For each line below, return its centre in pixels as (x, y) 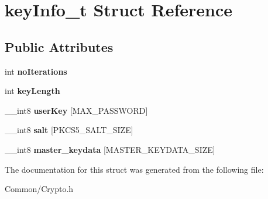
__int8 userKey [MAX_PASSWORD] (76, 110)
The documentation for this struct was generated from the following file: (134, 169)
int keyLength (32, 91)
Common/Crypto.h (39, 189)
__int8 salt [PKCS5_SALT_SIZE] (69, 130)
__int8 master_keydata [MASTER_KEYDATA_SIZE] (110, 149)
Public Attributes (59, 46)
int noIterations (36, 71)
